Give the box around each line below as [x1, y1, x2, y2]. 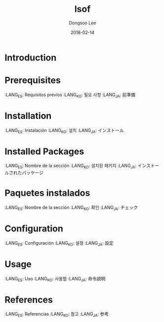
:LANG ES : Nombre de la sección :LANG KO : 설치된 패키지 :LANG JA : [4, 162, 137, 170]
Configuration [4, 223, 64, 234]
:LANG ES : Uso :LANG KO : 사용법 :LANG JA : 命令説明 [4, 275, 106, 283]
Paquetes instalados [4, 187, 90, 199]
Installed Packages [4, 146, 84, 157]
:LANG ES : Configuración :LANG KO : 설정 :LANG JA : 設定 [4, 240, 114, 247]
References [4, 294, 53, 305]
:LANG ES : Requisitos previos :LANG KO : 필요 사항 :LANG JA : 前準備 [4, 92, 136, 99]
